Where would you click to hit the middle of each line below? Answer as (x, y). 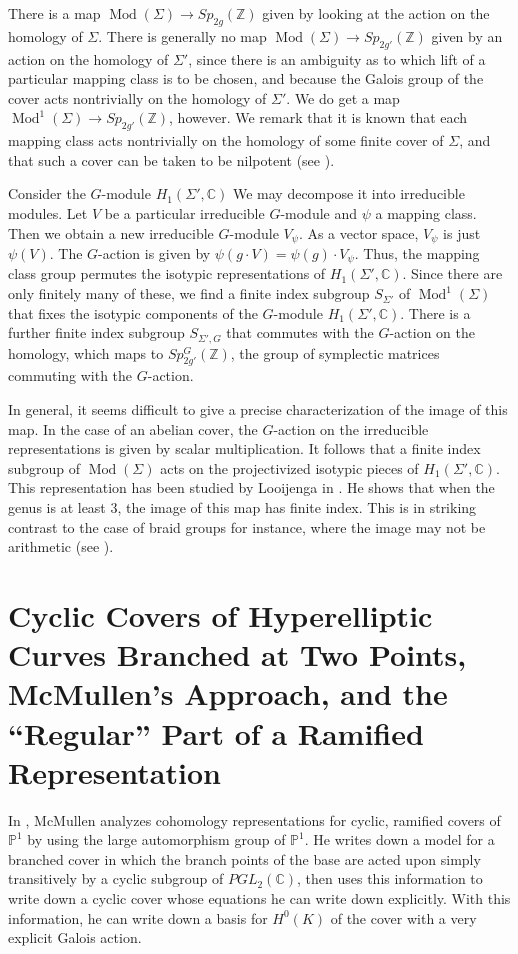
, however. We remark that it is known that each (318, 117)
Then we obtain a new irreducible (111, 232)
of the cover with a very (403, 917)
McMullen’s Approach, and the (228, 693)
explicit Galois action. (75, 937)
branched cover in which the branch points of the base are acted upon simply (244, 858)
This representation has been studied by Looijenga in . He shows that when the (251, 487)
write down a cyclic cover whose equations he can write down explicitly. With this (259, 898)
